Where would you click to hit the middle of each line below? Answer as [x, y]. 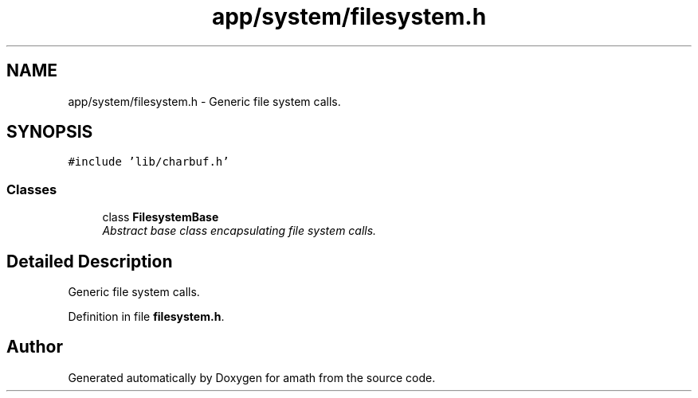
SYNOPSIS [50, 132]
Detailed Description [90, 261]
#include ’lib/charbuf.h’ [149, 162]
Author [35, 347]
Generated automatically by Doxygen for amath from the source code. [252, 377]
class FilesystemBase [161, 217]
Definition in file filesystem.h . [146, 317]
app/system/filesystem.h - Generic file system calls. [204, 101]
